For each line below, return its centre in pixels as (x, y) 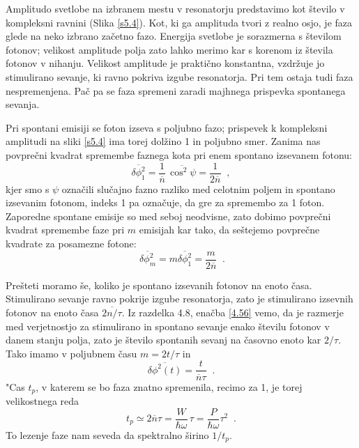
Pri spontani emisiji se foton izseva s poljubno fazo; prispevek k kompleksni (167, 127)
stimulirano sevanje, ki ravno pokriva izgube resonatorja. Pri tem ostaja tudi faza (179, 76)
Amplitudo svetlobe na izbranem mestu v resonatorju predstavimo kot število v (175, 8)
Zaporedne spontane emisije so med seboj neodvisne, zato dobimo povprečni (168, 216)
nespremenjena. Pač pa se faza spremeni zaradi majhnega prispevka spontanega (176, 90)
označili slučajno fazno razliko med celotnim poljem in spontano (198, 188)
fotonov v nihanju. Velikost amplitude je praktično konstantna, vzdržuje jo (165, 63)
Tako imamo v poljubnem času (71, 353)
